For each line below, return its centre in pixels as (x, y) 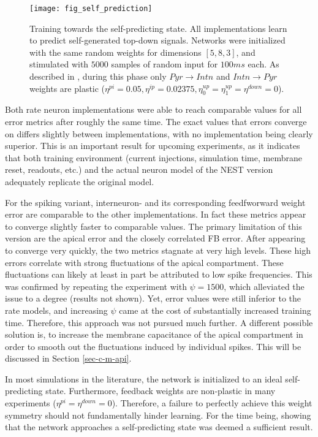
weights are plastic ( (67, 88)
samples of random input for (165, 64)
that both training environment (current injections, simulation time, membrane (153, 157)
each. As (263, 64)
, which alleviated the (264, 286)
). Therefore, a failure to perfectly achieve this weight (212, 403)
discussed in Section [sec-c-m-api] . (68, 358)
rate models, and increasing (56, 310)
